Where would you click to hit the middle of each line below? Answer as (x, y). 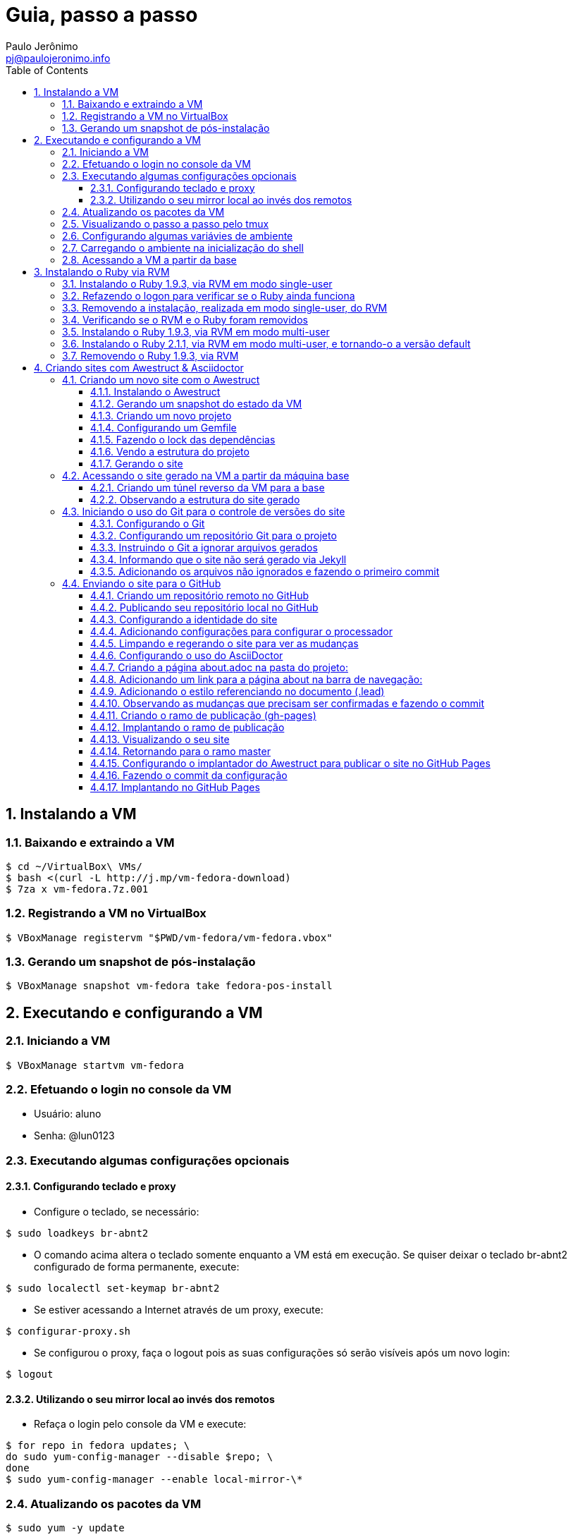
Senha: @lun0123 (74, 1136)
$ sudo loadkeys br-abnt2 (77, 1233)
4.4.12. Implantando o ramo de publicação (187, 727)
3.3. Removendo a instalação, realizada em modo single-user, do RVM (225, 307)
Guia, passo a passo (102, 15)
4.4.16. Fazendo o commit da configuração (189, 775)
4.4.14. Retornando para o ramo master (180, 751)
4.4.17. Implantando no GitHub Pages (175, 787)
